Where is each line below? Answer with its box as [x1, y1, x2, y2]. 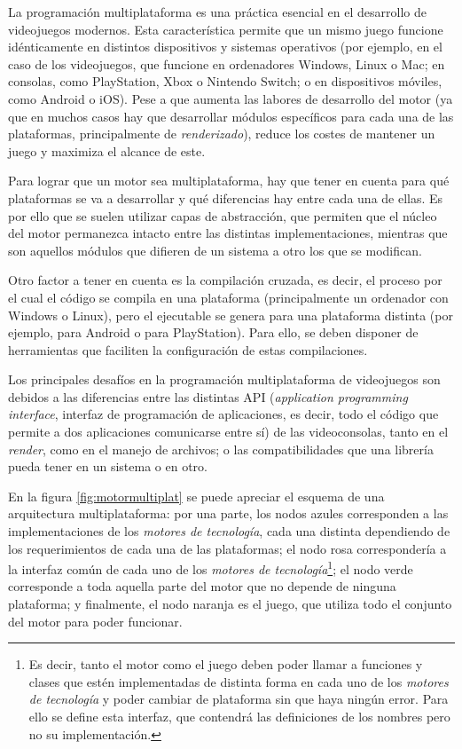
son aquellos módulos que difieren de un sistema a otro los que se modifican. [8, 240, 422, 259]
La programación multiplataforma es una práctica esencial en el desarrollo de [8, 3, 427, 20]
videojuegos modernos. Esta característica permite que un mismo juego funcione [8, 20, 443, 38]
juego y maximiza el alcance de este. [8, 141, 206, 160]
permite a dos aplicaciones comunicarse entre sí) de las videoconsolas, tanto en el [8, 422, 449, 441]
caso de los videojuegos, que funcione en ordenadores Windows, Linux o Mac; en [8, 54, 445, 73]
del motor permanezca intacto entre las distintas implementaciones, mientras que [8, 224, 448, 242]
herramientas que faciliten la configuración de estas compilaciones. [8, 340, 368, 359]
